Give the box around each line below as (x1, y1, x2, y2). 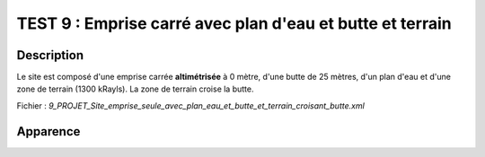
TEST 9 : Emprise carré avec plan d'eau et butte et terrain (16, 13, 453, 33)
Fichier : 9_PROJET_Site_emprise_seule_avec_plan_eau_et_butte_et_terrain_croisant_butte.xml (16, 100, 366, 111)
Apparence (16, 124, 81, 139)
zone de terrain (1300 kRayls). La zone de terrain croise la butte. (16, 83, 254, 94)
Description (16, 48, 84, 63)
